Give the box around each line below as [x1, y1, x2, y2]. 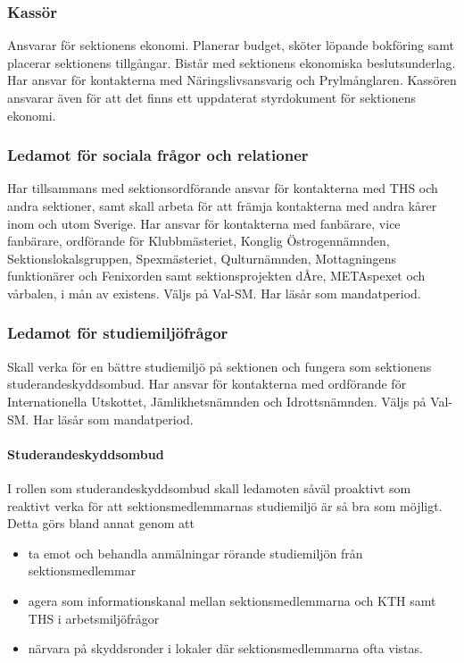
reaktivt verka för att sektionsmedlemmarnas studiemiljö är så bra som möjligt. [7, 496, 443, 515]
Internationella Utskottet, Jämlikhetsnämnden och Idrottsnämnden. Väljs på [7, 391, 427, 410]
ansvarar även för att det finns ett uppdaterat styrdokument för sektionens [7, 88, 416, 106]
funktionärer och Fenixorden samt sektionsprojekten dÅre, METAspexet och [7, 266, 426, 285]
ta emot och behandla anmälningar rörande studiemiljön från [28, 543, 363, 562]
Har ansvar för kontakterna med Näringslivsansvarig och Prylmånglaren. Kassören [7, 71, 457, 89]
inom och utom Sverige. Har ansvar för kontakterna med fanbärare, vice [7, 214, 401, 232]
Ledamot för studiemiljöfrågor [7, 322, 228, 344]
